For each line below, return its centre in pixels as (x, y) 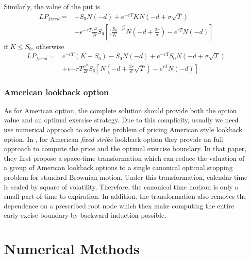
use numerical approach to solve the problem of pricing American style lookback (123, 129)
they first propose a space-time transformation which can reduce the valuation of (124, 158)
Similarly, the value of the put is (52, 6)
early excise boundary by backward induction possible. (85, 215)
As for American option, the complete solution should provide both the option (120, 110)
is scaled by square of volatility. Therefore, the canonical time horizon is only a (121, 186)
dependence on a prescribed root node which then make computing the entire (119, 205)
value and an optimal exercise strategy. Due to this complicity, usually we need (121, 120)
